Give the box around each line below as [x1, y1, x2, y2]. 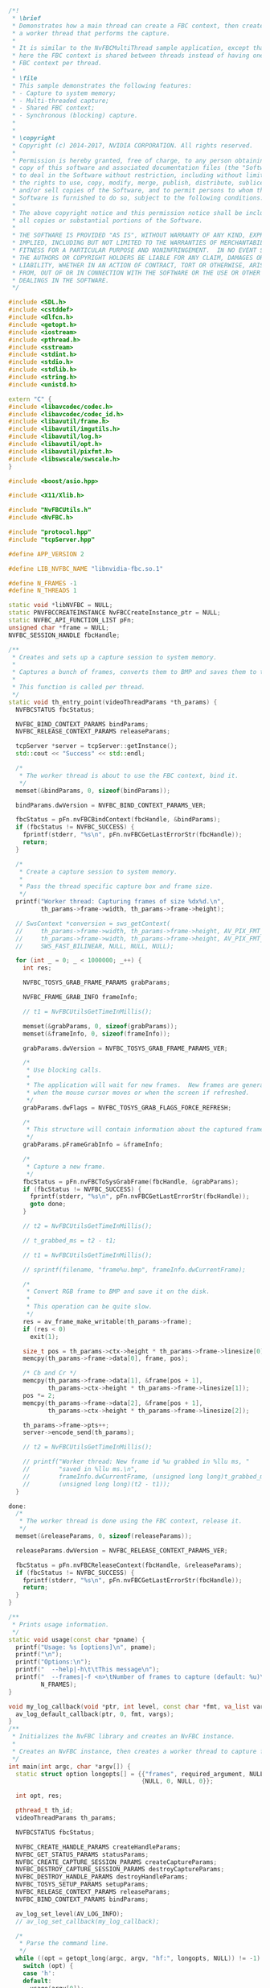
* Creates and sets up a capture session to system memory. [11, 653, 218, 661]
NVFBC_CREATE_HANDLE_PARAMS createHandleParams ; [15, 1843, 182, 1851]
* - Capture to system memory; [11, 89, 117, 97]
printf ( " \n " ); [15, 1651, 63, 1659]
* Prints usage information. [11, 1620, 110, 1629]
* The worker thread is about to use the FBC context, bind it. [18, 771, 239, 779]
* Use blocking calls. [26, 1066, 103, 1074]
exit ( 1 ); [29, 1333, 59, 1341]
